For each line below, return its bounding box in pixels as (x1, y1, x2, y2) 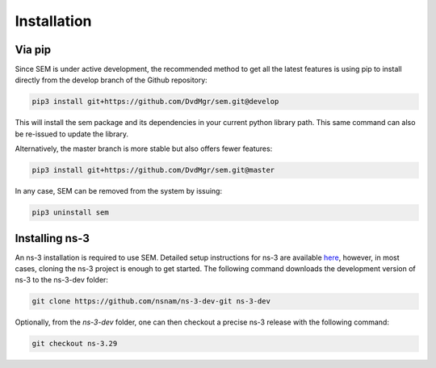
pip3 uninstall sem (31, 208, 109, 217)
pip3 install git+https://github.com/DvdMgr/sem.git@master (31, 165, 275, 175)
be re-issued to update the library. (15, 129, 129, 139)
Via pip (15, 43, 52, 56)
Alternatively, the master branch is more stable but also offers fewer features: (15, 144, 273, 153)
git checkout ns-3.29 (31, 339, 118, 349)
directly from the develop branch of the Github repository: (15, 75, 208, 85)
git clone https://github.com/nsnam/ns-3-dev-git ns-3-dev (31, 297, 270, 306)
